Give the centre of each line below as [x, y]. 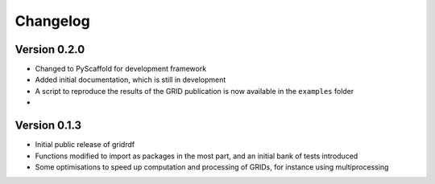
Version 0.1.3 [48, 126]
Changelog [52, 21]
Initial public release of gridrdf [85, 145]
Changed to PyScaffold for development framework [121, 69]
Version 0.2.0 [50, 49]
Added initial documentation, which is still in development [130, 80]
